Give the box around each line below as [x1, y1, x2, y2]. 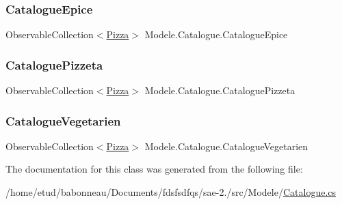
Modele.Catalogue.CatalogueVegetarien [144, 139, 308, 153]
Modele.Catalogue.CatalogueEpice [144, 27, 288, 42]
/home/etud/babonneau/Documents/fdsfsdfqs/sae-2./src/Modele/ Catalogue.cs [5, 185, 337, 199]
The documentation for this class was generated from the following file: [5, 162, 303, 176]
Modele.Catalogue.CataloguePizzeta [144, 83, 295, 98]
